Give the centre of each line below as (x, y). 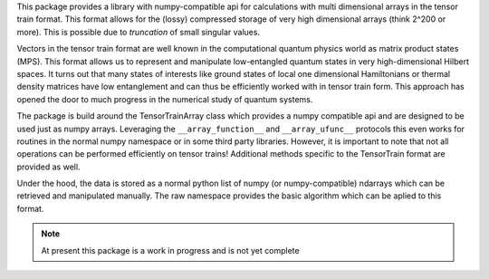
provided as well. (48, 167)
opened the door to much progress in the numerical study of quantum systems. (165, 99)
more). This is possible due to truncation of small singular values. (139, 32)
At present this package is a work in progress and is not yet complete (170, 250)
